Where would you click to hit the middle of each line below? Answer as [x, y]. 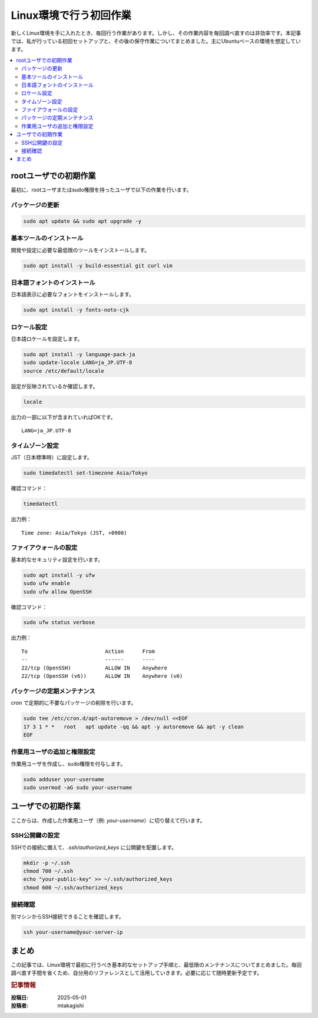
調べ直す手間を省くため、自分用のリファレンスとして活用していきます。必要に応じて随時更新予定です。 [137, 973]
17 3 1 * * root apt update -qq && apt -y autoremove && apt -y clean [134, 727]
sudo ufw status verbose [59, 622]
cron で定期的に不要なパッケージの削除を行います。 [74, 703]
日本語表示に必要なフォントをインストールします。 [73, 294]
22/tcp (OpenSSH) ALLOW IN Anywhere [95, 668]
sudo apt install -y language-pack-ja [79, 354]
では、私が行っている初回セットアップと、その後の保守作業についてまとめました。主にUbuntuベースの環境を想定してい [156, 41]
